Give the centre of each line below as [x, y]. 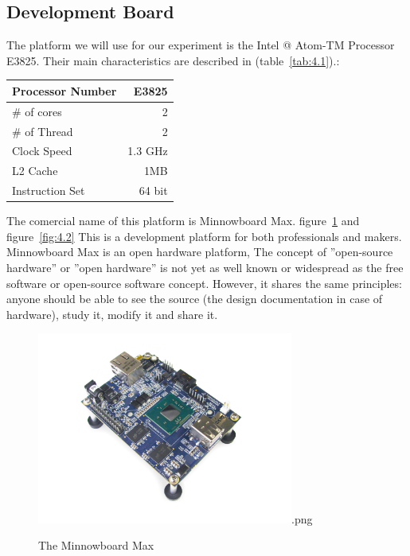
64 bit [153, 191]
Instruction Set [49, 191]
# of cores [37, 111]
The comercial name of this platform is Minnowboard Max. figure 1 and [183, 221]
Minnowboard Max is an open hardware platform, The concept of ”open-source [200, 252]
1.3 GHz [148, 151]
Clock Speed [42, 151]
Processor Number [64, 90]
